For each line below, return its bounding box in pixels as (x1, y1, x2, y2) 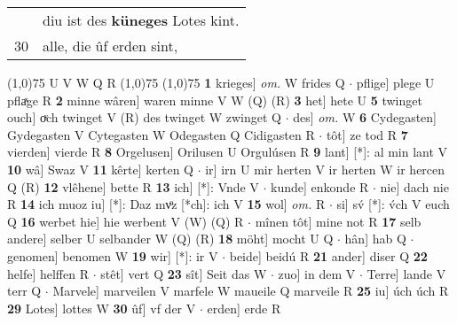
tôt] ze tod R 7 (326, 125, 408, 143)
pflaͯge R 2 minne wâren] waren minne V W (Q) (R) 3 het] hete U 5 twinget (7, 90, 422, 109)
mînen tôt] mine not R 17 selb (255, 212, 422, 230)
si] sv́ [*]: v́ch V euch (336, 195, 450, 213)
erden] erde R (207, 298, 281, 317)
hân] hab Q (344, 229, 406, 248)
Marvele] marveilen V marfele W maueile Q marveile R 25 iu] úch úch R (52, 282, 449, 300)
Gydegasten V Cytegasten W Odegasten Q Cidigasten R (7, 125, 315, 143)
